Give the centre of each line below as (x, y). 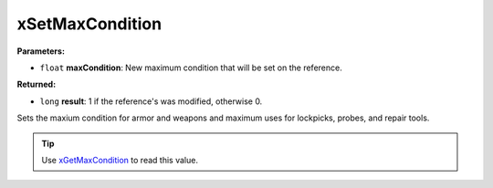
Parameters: (41, 51)
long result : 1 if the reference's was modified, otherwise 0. (151, 101)
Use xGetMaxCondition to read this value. (120, 160)
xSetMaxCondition (89, 24)
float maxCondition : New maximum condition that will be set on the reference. (191, 68)
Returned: (37, 84)
